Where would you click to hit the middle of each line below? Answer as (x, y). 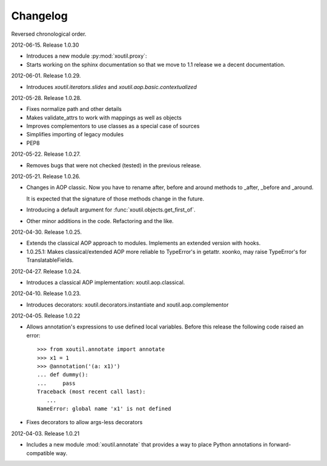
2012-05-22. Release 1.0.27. (46, 154)
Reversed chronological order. (49, 34)
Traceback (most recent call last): (91, 392)
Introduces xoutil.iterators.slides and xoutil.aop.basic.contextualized (111, 87)
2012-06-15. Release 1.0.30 (45, 45)
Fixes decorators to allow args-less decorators (84, 422)
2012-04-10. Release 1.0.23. (46, 293)
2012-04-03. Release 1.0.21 (45, 433)
